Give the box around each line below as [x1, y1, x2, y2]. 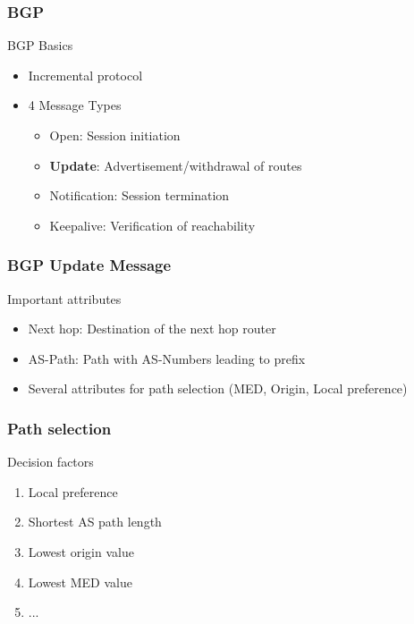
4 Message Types [28, 96, 122, 114]
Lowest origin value [28, 542, 134, 561]
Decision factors [7, 452, 94, 471]
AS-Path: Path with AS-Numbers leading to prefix [28, 349, 306, 367]
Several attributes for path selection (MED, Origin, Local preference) [28, 379, 408, 398]
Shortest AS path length [28, 512, 162, 531]
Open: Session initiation [49, 126, 181, 144]
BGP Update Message [7, 254, 172, 276]
